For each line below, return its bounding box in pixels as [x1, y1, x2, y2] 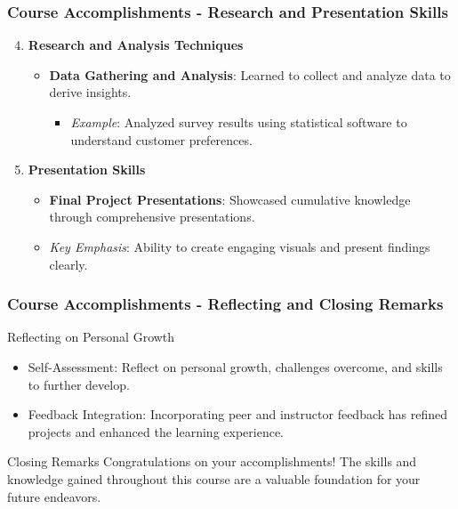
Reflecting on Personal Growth [7, 327, 175, 346]
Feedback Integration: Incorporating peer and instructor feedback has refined [28, 405, 448, 424]
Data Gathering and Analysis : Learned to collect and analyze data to [49, 65, 451, 84]
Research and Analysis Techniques [28, 36, 244, 54]
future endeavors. [7, 487, 101, 505]
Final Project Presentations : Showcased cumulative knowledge [49, 190, 411, 208]
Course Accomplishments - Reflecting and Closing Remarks [7, 293, 444, 315]
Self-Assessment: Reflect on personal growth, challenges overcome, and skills [28, 357, 443, 376]
